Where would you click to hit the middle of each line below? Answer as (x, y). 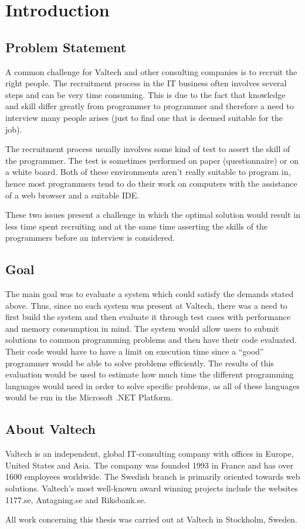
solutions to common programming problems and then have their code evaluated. (151, 340)
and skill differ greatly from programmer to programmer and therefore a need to (150, 106)
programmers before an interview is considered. (90, 237)
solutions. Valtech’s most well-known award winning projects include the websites (152, 488)
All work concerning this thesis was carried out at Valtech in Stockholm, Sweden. (151, 519)
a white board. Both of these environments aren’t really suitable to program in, (148, 172)
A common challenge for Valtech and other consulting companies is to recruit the (151, 71)
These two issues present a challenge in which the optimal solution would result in (153, 215)
